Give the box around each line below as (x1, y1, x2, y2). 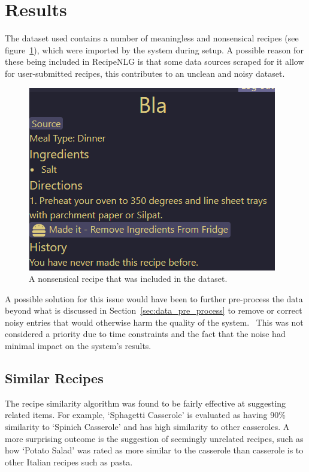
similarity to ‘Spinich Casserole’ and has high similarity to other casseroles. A (5, 420, 290, 433)
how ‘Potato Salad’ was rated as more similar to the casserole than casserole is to (5, 444, 304, 456)
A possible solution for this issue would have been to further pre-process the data (5, 292, 303, 305)
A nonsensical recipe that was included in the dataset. (29, 272, 228, 285)
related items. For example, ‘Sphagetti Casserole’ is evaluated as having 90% (5, 408, 286, 421)
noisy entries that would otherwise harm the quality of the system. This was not (5, 315, 304, 328)
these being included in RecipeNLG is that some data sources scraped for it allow (5, 55, 304, 68)
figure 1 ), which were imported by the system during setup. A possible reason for (5, 43, 304, 56)
